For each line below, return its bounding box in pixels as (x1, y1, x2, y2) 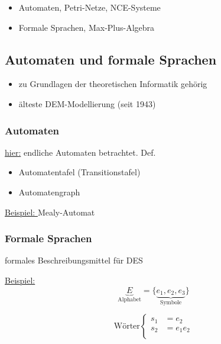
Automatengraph (18, 185, 80, 198)
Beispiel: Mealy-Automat (5, 205, 95, 218)
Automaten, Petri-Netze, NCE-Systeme (18, 1, 161, 13)
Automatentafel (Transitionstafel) (18, 166, 141, 178)
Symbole (160, 299, 182, 306)
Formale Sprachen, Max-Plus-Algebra (18, 21, 155, 33)
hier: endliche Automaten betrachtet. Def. (5, 146, 156, 158)
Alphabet (118, 297, 141, 303)
